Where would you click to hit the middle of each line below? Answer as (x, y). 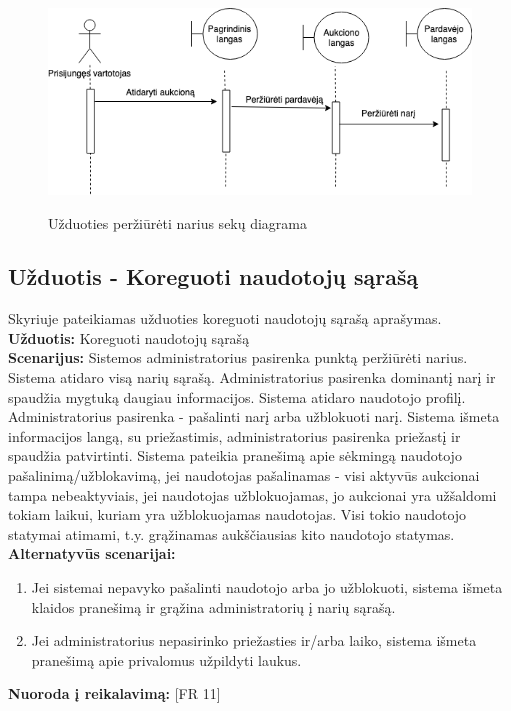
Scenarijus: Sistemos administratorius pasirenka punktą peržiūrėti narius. (238, 357)
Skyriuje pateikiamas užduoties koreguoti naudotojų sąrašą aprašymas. (225, 318)
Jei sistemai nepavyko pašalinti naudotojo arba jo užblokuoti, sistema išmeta (267, 587)
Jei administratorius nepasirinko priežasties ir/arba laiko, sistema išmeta (254, 640)
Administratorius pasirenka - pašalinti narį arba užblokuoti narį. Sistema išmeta (254, 416)
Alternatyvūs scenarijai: (92, 553)
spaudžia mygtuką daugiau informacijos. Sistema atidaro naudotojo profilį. (237, 396)
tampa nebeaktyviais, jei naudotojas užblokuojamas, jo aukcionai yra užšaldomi (252, 494)
